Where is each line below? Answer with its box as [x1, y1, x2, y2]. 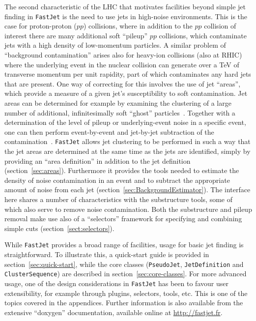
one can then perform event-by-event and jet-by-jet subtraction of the [4, 126, 214, 137]
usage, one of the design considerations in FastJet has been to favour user [4, 278, 228, 288]
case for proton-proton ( [4, 21, 77, 31]
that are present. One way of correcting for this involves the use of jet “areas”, [4, 78, 241, 88]
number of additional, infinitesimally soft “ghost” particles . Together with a [4, 107, 235, 117]
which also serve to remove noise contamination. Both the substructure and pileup [4, 204, 252, 214]
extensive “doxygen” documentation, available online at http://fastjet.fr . [4, 307, 223, 317]
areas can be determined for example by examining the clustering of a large [4, 98, 231, 108]
